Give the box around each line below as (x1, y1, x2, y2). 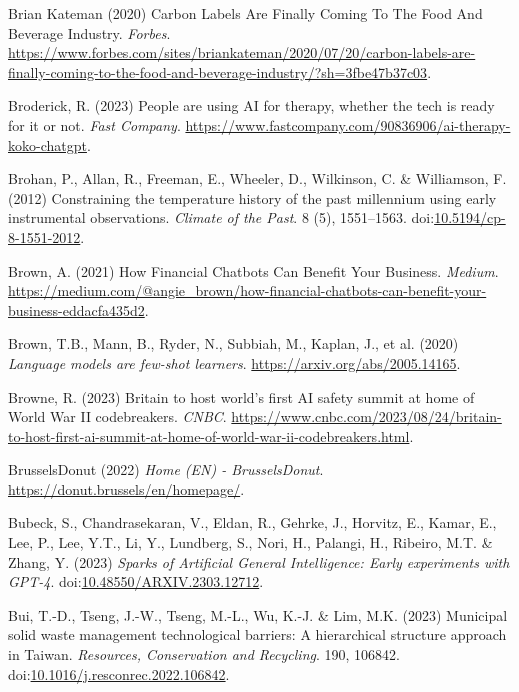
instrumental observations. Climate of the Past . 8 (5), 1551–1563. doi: (8, 207, 435, 228)
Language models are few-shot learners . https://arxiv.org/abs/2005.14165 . (8, 352, 461, 373)
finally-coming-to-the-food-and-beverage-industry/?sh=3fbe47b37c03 (8, 61, 428, 82)
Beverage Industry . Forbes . (8, 22, 171, 43)
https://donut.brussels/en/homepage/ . (8, 478, 245, 499)
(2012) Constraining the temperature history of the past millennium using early (8, 187, 497, 208)
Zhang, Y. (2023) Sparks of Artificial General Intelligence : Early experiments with (8, 551, 510, 572)
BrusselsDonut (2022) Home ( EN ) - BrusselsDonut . (8, 459, 324, 480)
